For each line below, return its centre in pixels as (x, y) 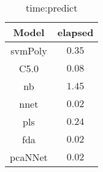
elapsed (75, 32)
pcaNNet (29, 157)
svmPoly (29, 50)
